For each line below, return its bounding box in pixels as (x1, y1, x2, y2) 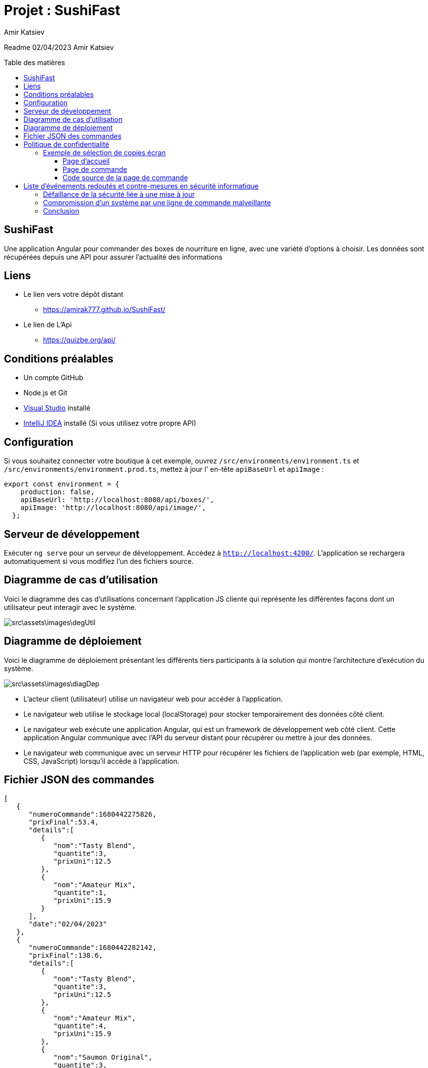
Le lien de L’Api (23, 320, 72, 329)
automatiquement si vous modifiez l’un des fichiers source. (4, 557, 194, 565)
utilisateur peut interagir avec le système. (4, 603, 137, 611)
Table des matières (4, 58, 65, 67)
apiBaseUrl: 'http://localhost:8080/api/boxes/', (20, 496, 214, 504)
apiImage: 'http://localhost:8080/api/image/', (20, 504, 206, 512)
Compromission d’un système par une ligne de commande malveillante (43, 198, 271, 207)
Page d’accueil (63, 156, 110, 165)
